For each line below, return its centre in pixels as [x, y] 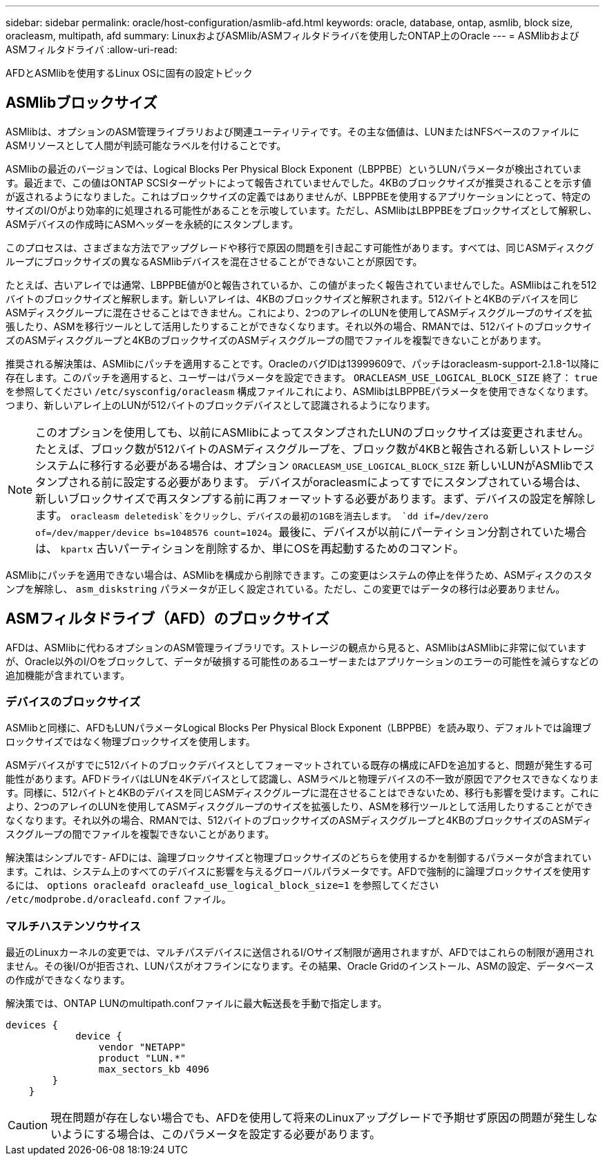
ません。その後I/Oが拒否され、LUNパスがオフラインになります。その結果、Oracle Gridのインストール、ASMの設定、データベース [300, 966]
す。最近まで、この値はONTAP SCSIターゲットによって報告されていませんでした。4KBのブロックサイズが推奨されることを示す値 [299, 182]
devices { [32, 1025]
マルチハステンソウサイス [73, 926]
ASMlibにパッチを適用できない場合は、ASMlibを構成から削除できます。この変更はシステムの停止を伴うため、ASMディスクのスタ [299, 575]
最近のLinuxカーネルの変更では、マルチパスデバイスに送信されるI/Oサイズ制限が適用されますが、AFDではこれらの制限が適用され [300, 952]
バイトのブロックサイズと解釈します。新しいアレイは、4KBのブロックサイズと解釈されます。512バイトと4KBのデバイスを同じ [292, 298]
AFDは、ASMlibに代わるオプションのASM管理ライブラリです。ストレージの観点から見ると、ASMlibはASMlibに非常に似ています [296, 647]
